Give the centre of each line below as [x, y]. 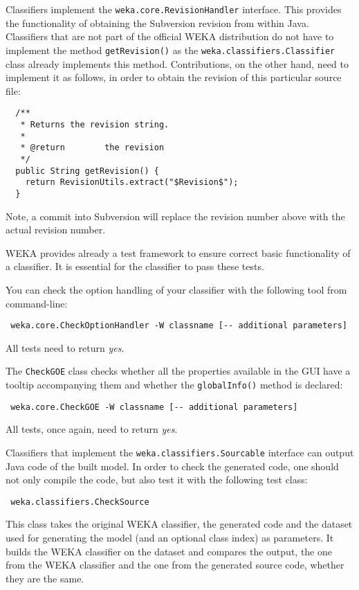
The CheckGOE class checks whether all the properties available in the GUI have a [178, 371]
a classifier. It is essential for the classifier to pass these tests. [135, 266]
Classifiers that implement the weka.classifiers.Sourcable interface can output [180, 452]
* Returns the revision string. [95, 124]
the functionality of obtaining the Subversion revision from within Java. [157, 23]
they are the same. [45, 578]
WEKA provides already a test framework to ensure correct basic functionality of [178, 252]
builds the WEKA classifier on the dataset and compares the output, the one [169, 551]
